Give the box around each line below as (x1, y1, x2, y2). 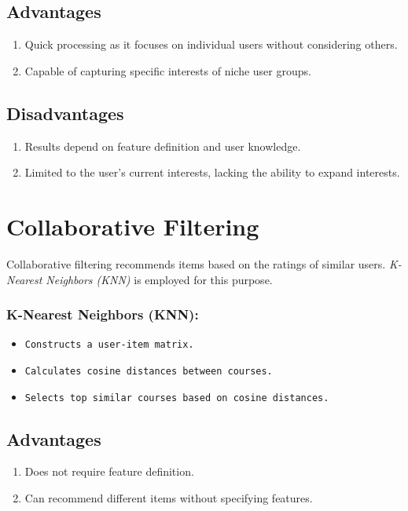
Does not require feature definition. (24, 463, 194, 480)
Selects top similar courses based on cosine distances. (24, 392, 329, 403)
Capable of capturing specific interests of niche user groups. (24, 62, 311, 78)
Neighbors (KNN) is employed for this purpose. (46, 271, 273, 287)
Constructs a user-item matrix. (24, 339, 194, 351)
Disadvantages (6, 100, 124, 125)
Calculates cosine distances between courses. (24, 365, 273, 377)
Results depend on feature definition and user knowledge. (24, 137, 301, 154)
